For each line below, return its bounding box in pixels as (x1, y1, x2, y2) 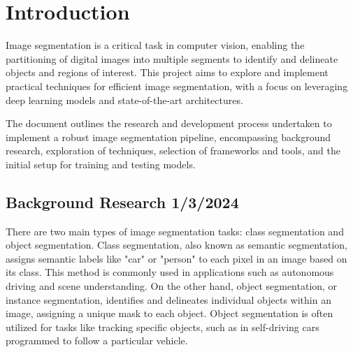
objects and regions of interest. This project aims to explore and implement (6, 65, 329, 80)
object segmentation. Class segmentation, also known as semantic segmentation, (6, 237, 347, 252)
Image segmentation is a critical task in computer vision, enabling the (6, 38, 305, 52)
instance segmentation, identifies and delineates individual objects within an (6, 292, 331, 307)
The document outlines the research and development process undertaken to (6, 116, 332, 131)
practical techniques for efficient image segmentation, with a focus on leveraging (6, 78, 348, 93)
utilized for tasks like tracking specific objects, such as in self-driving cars (6, 319, 319, 334)
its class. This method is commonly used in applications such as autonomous (6, 265, 334, 279)
